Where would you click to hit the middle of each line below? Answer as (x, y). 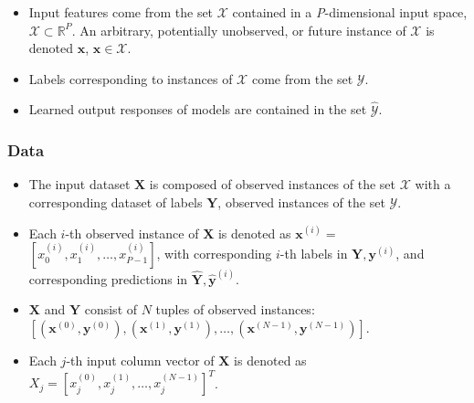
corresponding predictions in (108, 278)
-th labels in (314, 254)
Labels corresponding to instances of (131, 78)
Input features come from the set (121, 12)
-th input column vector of (140, 361)
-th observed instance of (132, 233)
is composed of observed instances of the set (273, 184)
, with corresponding (214, 254)
